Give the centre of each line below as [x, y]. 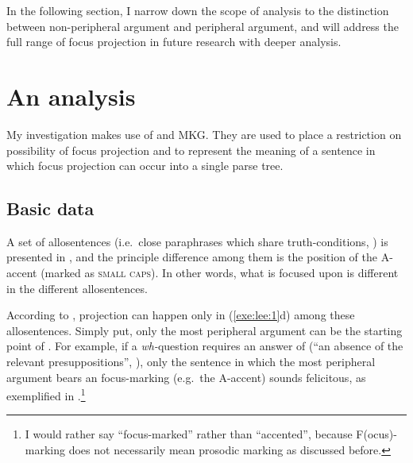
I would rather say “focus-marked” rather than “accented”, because [189, 434]
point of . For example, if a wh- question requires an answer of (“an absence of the [205, 346]
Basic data [50, 208]
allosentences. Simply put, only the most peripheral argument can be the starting [205, 330]
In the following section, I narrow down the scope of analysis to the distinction [198, 10]
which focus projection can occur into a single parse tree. [145, 166]
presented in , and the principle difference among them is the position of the [192, 257]
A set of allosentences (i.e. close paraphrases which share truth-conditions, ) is [197, 241]
